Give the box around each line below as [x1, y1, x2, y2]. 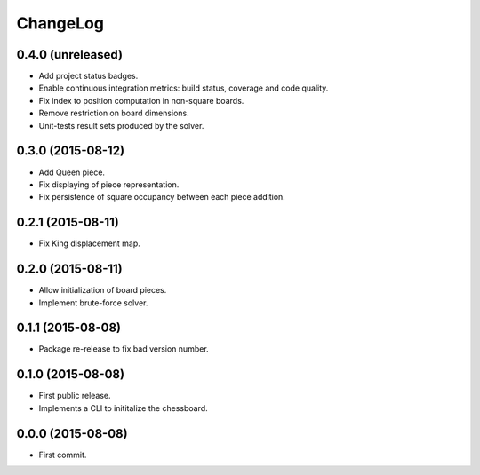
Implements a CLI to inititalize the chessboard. [38, 402, 208, 413]
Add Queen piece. [38, 167, 106, 178]
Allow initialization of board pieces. [38, 285, 167, 296]
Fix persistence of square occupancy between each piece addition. [38, 192, 286, 202]
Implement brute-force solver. [38, 297, 148, 308]
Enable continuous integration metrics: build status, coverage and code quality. [38, 83, 329, 93]
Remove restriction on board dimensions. [38, 107, 190, 119]
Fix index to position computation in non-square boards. [38, 95, 244, 106]
